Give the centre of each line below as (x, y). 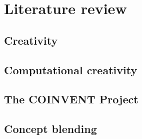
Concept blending (50, 129)
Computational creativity (71, 69)
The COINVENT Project (71, 99)
